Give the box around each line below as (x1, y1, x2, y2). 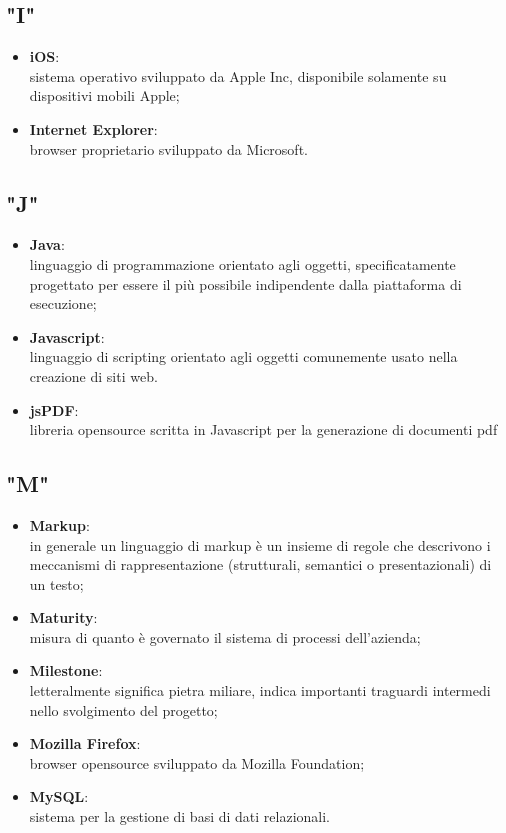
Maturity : (29, 607, 98, 628)
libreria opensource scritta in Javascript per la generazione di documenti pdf (29, 419, 498, 440)
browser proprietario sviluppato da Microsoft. (29, 138, 308, 159)
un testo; (29, 573, 84, 594)
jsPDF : (29, 399, 79, 420)
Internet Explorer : (29, 118, 158, 139)
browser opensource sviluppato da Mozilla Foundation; (29, 752, 365, 773)
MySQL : (29, 786, 89, 807)
